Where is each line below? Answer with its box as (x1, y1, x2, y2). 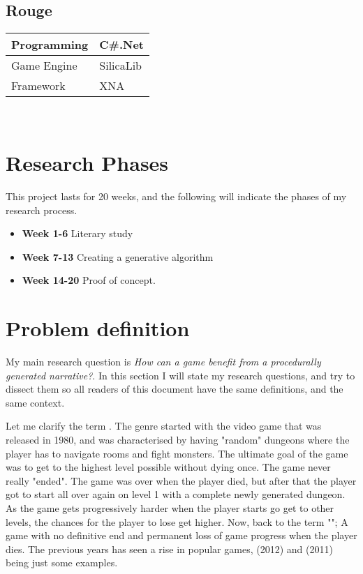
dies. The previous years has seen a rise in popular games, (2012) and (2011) (6, 541, 333, 556)
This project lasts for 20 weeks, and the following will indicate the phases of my (6, 188, 347, 203)
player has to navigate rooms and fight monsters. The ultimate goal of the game (6, 446, 348, 460)
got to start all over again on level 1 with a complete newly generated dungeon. (6, 487, 346, 501)
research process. (6, 202, 77, 217)
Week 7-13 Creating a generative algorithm (22, 249, 214, 264)
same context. (6, 395, 65, 409)
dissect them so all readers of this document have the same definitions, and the (6, 382, 343, 396)
